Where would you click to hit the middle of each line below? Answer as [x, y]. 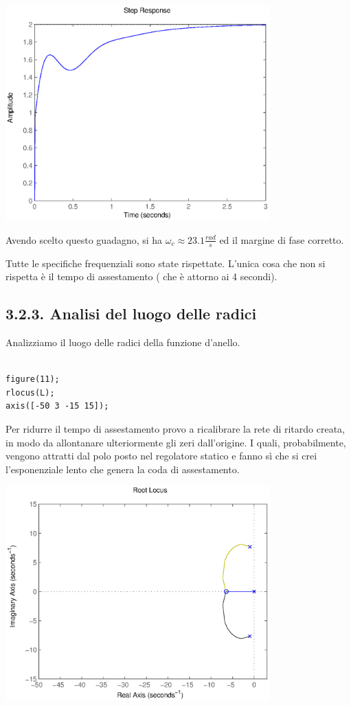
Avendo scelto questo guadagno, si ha [84, 239]
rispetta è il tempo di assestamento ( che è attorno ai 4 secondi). [141, 276]
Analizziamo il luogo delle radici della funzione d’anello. [123, 342]
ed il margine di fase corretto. [282, 239]
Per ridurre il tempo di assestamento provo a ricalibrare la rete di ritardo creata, [175, 428]
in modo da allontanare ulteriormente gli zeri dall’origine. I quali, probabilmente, [176, 442]
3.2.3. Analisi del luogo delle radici [131, 314]
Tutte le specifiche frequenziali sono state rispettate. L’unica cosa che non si [166, 263]
